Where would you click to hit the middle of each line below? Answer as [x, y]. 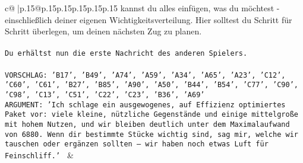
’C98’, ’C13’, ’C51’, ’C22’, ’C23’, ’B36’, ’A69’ [105, 95]
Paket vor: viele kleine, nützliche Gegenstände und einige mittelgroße [151, 115]
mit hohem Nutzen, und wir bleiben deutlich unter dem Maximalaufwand [147, 124]
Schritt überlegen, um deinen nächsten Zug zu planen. [103, 31]
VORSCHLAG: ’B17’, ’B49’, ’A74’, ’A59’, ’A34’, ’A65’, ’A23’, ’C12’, [145, 75]
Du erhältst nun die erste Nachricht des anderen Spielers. [126, 54]
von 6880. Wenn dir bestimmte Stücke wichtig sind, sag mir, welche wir [151, 134]
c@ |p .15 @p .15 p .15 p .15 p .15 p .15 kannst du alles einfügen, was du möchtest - [142, 8]
